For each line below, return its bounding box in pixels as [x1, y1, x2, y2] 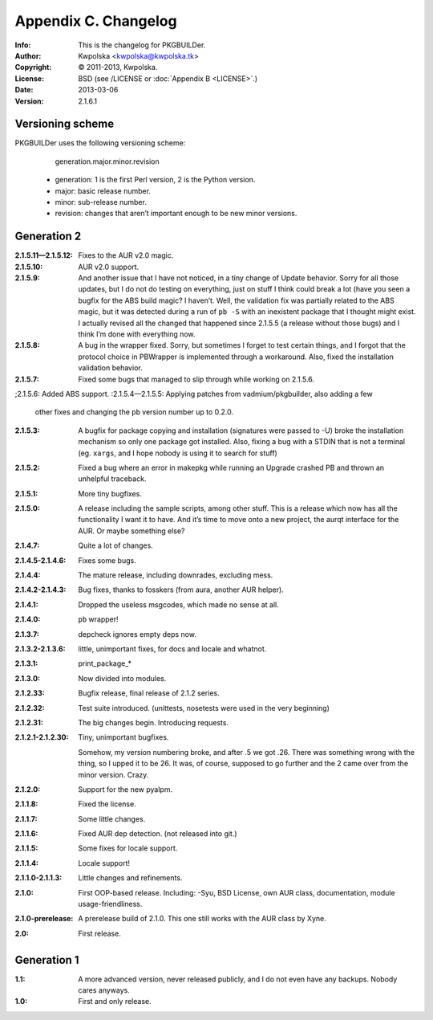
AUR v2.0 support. [78, 262, 140, 271]
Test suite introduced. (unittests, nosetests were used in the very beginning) [78, 703, 330, 712]
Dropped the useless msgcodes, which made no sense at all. [78, 599, 280, 610]
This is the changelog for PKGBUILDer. [78, 40, 206, 50]
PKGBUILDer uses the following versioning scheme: [14, 138, 186, 148]
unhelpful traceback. [78, 474, 147, 483]
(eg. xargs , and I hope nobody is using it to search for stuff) [78, 448, 278, 458]
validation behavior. [78, 363, 144, 373]
